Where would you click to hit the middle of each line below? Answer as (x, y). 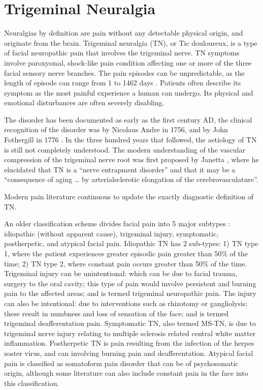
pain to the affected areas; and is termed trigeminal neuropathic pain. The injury (130, 293)
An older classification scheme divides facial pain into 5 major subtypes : (117, 223)
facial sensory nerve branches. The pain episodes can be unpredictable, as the (124, 72)
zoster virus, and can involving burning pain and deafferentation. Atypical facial (129, 353)
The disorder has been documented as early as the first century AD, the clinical (128, 119)
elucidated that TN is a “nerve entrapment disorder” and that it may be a (120, 169)
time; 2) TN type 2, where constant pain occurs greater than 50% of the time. (126, 263)
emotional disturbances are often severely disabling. (84, 102)
